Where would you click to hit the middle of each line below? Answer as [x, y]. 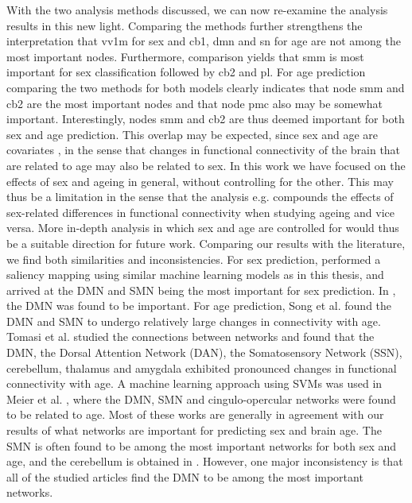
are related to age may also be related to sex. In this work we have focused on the [206, 165]
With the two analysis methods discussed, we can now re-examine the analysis [197, 10]
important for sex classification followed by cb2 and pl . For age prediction [186, 72]
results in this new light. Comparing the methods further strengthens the [185, 25]
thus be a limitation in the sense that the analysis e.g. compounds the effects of [200, 197]
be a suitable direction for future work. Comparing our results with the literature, [206, 243]
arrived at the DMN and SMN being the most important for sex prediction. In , [201, 290]
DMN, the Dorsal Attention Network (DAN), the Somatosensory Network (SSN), [204, 352]
